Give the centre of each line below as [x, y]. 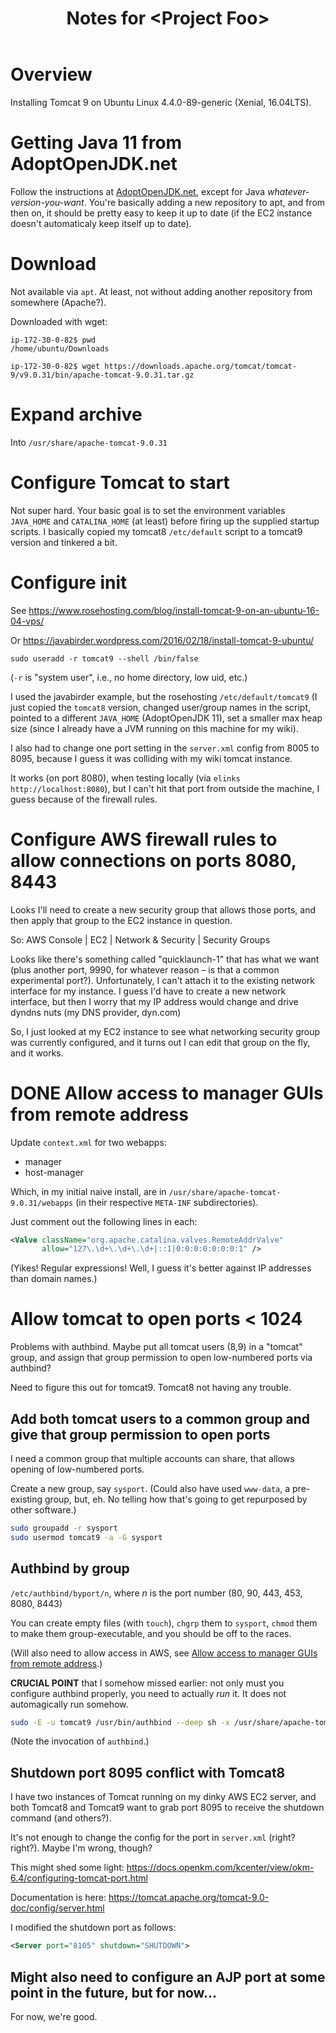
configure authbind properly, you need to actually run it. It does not [148, 1693]
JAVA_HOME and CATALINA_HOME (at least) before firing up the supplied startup [165, 521]
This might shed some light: [67, 1868]
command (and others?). [61, 1818]
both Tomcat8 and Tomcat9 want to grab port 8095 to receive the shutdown [167, 1808]
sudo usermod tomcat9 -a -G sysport [86, 1537]
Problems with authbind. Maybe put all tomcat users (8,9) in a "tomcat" [156, 1347]
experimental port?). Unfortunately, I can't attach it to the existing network [162, 980]
